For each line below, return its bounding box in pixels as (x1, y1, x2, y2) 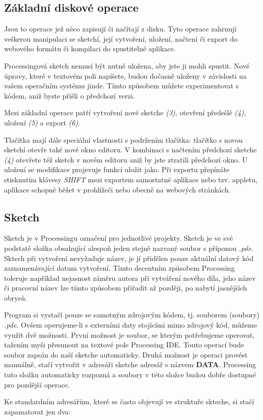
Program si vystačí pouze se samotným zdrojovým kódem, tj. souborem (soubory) (4, 309, 260, 320)
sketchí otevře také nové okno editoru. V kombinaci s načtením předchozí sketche (4, 144, 257, 155)
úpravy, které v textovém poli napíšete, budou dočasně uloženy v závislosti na (4, 70, 247, 81)
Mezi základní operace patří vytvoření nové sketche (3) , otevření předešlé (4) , (4, 107, 246, 118)
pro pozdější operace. (4, 379, 70, 390)
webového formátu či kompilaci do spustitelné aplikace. (4, 43, 176, 54)
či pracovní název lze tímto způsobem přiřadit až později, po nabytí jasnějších (4, 282, 247, 293)
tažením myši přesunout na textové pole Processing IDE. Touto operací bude (4, 339, 244, 350)
